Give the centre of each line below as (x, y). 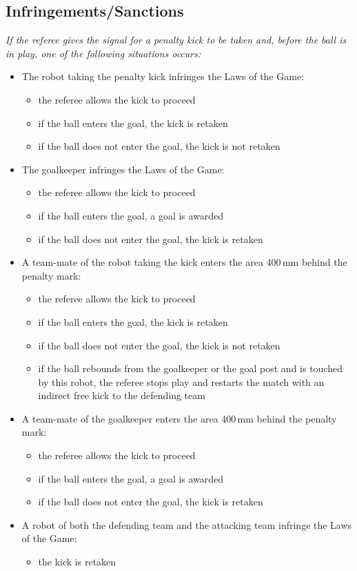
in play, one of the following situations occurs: (103, 53)
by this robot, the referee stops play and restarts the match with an (181, 381)
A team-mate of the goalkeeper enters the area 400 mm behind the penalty (179, 418)
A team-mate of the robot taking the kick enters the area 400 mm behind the (184, 262)
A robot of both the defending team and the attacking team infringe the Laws (187, 524)
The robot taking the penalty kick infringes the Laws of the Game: (163, 76)
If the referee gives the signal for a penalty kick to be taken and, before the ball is (176, 40)
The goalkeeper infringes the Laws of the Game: (123, 169)
